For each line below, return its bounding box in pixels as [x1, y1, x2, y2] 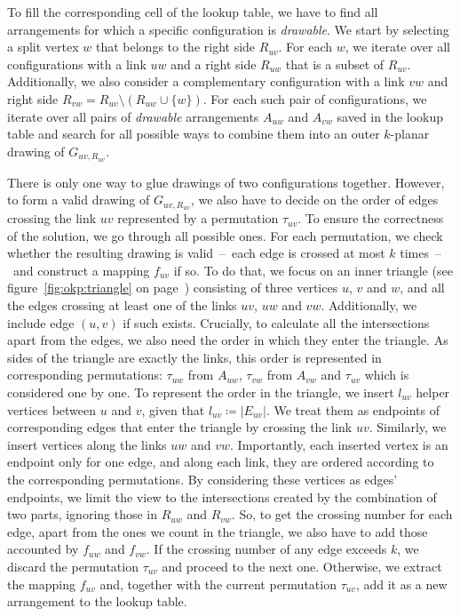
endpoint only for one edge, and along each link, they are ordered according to [7, 452, 434, 471]
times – [400, 244, 441, 262]
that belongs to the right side [95, 37, 256, 56]
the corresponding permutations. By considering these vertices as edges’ [7, 469, 398, 488]
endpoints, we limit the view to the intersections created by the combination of [7, 487, 437, 506]
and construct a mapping [12, 260, 150, 279]
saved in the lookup [337, 107, 444, 125]
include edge [7, 313, 75, 332]
